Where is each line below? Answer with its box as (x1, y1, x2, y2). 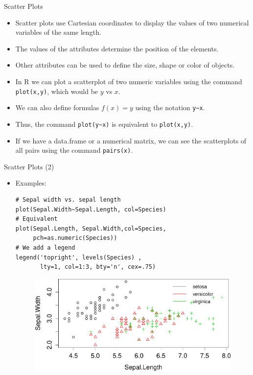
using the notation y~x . (135, 102, 205, 113)
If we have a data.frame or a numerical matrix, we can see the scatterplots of (15, 135, 247, 145)
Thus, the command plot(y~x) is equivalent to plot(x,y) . (15, 118, 193, 129)
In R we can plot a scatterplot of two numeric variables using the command (15, 76, 242, 86)
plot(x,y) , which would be (15, 86, 98, 96)
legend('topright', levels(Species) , (15, 254, 142, 261)
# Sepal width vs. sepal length (15, 196, 121, 203)
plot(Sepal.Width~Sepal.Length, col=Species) (15, 206, 166, 213)
